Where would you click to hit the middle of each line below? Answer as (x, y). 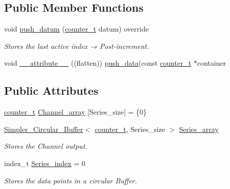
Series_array (199, 129)
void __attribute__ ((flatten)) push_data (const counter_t (98, 63)
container (211, 63)
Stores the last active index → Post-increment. (77, 46)
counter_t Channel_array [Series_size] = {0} (76, 112)
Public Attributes (51, 90)
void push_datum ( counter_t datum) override (77, 29)
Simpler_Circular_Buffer (44, 129)
